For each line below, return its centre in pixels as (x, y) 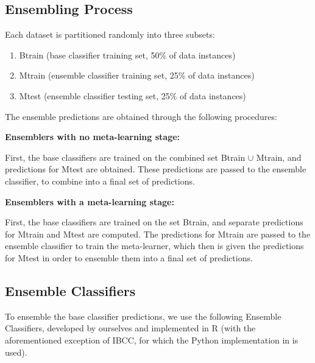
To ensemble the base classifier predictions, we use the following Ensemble (143, 316)
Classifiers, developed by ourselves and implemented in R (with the (130, 328)
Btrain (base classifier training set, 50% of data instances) (127, 55)
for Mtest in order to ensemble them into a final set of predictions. (129, 257)
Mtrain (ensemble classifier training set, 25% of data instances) (137, 75)
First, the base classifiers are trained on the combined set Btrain (125, 157)
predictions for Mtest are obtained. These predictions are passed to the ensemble (156, 169)
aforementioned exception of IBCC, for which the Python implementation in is (152, 340)
